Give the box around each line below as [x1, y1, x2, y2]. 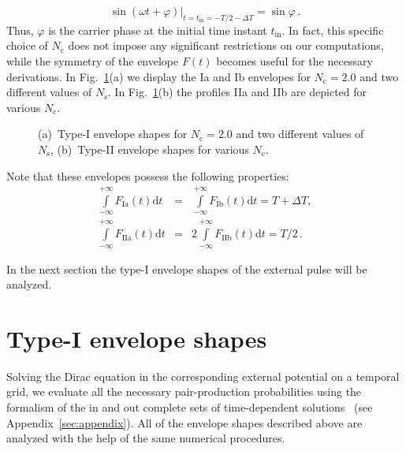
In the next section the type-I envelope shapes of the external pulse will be [6, 260, 367, 277]
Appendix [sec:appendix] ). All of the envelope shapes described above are [6, 414, 363, 430]
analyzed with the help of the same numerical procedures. [6, 430, 285, 446]
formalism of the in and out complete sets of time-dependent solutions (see [6, 399, 373, 416]
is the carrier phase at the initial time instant [48, 21, 267, 38]
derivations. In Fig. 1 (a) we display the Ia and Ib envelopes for [6, 68, 311, 84]
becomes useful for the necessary [216, 52, 373, 69]
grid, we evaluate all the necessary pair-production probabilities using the [6, 383, 362, 400]
